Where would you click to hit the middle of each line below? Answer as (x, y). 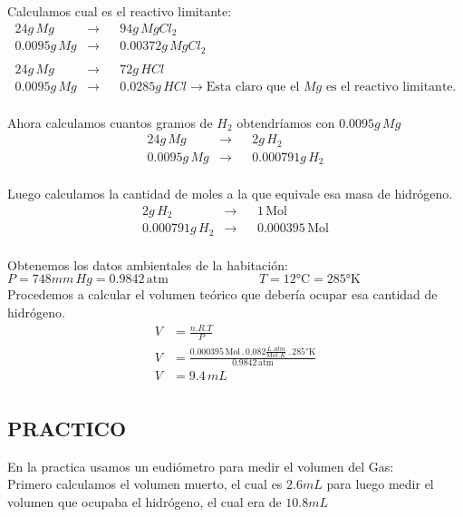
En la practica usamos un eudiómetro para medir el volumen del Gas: (201, 466)
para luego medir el (380, 484)
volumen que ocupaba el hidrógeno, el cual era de (145, 501)
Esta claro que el (253, 87)
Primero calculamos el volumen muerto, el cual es (145, 484)
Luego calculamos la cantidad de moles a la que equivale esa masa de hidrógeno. (230, 194)
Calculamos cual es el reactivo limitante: (120, 11)
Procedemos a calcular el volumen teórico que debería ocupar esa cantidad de (222, 294)
